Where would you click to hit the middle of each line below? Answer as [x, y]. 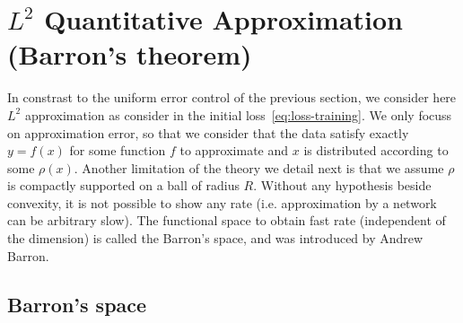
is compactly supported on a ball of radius [123, 185]
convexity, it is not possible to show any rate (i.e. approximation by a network [222, 202]
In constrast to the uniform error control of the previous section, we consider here [232, 97]
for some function [118, 150]
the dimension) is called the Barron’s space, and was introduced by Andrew [215, 238]
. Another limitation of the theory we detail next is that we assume [259, 167]
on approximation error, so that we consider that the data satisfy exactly [208, 132]
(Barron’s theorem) [130, 54]
